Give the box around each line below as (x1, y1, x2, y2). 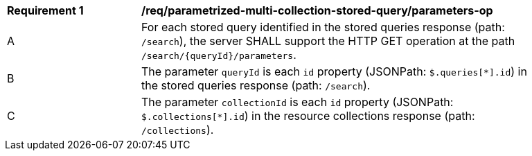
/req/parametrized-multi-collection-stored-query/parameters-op (141, 3, 493, 17)
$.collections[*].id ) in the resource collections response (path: (141, 109, 475, 123)
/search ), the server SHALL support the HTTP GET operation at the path (141, 34, 515, 48)
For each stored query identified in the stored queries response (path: (141, 20, 505, 34)
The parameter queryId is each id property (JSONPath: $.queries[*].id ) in (141, 64, 527, 78)
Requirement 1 (7, 3, 84, 17)
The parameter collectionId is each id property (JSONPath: (141, 95, 454, 109)
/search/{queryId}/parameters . (141, 48, 296, 62)
